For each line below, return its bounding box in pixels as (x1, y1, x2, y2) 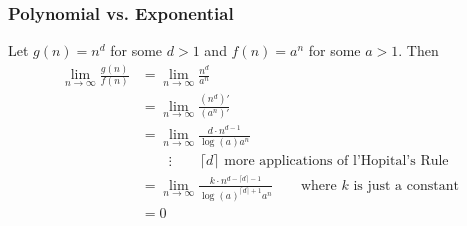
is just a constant (353, 178, 459, 193)
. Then (398, 40, 439, 61)
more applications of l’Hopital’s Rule (224, 153, 449, 168)
